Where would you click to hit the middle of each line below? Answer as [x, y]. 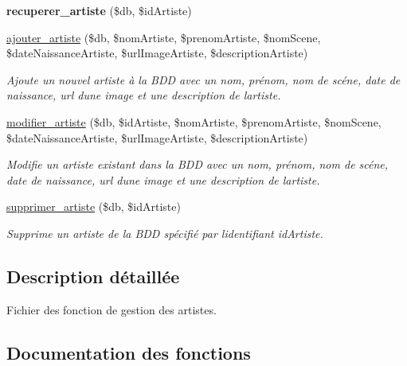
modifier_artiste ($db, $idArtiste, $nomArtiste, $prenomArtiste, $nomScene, [194, 121]
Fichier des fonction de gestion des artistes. [112, 309]
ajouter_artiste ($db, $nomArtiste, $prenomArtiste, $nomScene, [164, 37]
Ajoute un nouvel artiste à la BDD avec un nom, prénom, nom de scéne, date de [203, 79]
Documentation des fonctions [129, 352]
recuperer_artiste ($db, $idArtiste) [99, 10]
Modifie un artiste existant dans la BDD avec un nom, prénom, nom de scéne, [198, 164]
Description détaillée [93, 276]
